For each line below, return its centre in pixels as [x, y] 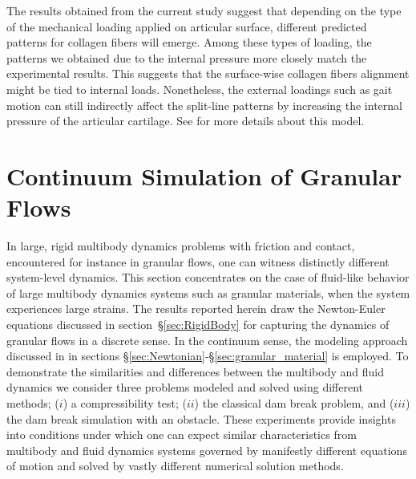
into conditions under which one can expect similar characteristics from [182, 434]
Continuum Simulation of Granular [204, 175]
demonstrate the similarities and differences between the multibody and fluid [195, 371]
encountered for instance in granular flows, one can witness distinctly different [198, 261]
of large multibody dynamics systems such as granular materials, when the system [208, 292]
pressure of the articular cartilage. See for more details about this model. [186, 121]
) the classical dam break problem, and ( [294, 403]
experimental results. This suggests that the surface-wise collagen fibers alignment [208, 73]
